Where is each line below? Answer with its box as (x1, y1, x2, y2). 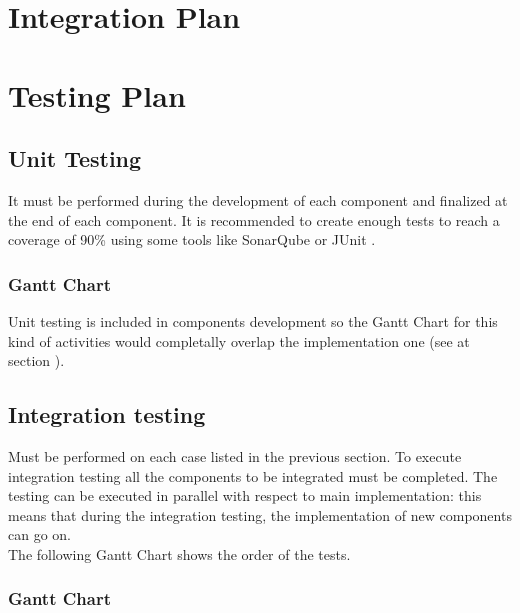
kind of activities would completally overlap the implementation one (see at (8, 330, 470, 351)
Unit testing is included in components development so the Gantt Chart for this (8, 310, 498, 331)
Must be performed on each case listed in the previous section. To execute (8, 445, 462, 466)
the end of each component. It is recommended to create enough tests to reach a (8, 209, 500, 230)
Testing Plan (8, 74, 186, 115)
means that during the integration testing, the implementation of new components (8, 504, 512, 525)
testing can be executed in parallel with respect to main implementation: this (8, 485, 482, 506)
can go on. (8, 524, 71, 545)
